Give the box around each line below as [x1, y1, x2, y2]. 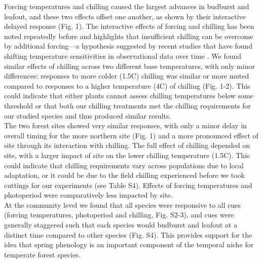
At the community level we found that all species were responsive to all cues [4, 199, 241, 210]
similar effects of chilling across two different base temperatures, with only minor [4, 60, 255, 71]
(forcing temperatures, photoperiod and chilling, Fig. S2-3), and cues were [4, 209, 234, 220]
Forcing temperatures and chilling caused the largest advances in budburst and [4, 1, 249, 11]
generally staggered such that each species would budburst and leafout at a [4, 219, 238, 230]
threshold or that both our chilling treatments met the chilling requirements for [4, 100, 251, 110]
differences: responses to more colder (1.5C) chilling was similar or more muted [4, 70, 249, 81]
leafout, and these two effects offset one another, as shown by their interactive [4, 11, 246, 21]
